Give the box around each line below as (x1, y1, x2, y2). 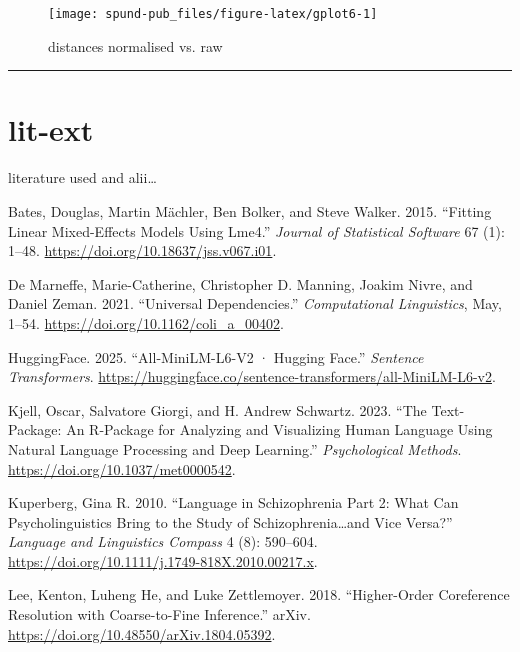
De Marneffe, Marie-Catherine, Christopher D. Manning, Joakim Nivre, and (8, 273, 473, 294)
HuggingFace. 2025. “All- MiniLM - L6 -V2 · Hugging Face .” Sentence (8, 346, 424, 367)
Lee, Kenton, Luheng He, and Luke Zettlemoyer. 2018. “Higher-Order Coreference (8, 584, 510, 605)
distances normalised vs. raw (48, 35, 223, 56)
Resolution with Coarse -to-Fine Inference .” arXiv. (8, 604, 311, 625)
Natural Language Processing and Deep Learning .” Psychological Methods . (8, 438, 462, 459)
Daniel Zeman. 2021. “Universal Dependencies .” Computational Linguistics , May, (8, 293, 502, 314)
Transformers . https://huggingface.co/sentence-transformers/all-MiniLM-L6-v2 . (8, 366, 496, 387)
